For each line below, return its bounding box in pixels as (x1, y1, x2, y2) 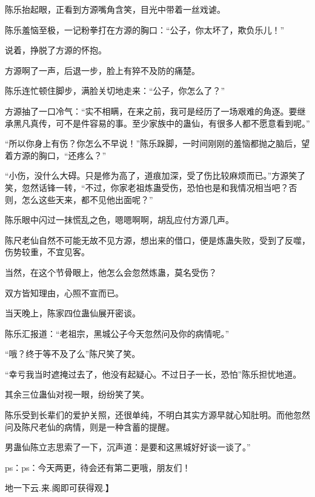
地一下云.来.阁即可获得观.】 (5, 481, 114, 494)
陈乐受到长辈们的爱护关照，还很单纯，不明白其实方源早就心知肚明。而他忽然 (5, 409, 310, 421)
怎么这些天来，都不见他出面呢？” (21, 193, 153, 205)
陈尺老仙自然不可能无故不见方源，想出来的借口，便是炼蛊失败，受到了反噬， (5, 233, 310, 246)
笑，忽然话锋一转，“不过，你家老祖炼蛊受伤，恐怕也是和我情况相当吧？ (5, 181, 289, 193)
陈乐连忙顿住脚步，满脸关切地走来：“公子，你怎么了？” (5, 84, 225, 97)
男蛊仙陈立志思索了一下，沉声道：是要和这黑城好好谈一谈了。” (5, 441, 251, 453)
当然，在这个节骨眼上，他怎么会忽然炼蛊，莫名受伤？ (5, 265, 217, 278)
